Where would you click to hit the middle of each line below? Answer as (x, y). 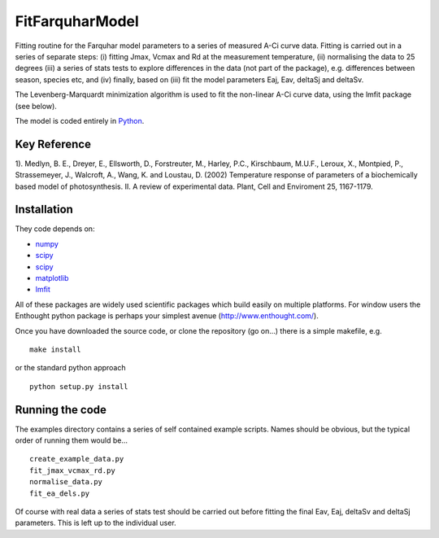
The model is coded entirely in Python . (80, 120)
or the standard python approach (70, 368)
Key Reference (53, 144)
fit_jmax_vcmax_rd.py (72, 470)
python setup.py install (79, 386)
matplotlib (52, 278)
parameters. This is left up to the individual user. (96, 523)
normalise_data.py (66, 482)
